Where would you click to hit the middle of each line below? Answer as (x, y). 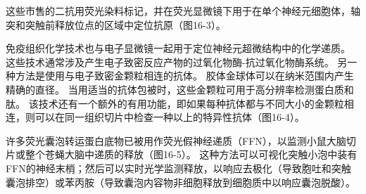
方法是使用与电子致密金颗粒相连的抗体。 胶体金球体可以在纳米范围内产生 (184, 76)
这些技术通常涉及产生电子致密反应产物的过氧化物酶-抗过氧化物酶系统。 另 (177, 62)
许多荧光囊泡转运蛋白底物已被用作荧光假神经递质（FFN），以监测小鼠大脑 (176, 140)
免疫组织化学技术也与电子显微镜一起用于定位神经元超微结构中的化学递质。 (178, 48)
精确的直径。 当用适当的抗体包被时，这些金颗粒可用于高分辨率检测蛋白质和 (180, 89)
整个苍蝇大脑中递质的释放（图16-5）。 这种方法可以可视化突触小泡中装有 (191, 154)
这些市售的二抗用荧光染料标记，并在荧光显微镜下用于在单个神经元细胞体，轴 (183, 11)
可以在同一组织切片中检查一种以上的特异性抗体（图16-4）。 (170, 117)
